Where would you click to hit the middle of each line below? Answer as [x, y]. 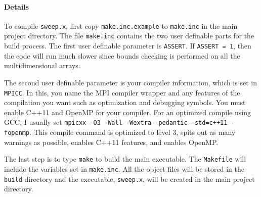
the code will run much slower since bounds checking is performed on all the [122, 55]
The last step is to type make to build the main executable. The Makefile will [125, 159]
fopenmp [17, 133]
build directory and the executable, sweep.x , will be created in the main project [129, 179]
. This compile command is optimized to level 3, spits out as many [133, 132]
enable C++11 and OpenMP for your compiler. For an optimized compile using [127, 112]
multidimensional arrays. [42, 65]
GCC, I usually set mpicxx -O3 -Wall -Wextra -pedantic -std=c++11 [116, 122]
